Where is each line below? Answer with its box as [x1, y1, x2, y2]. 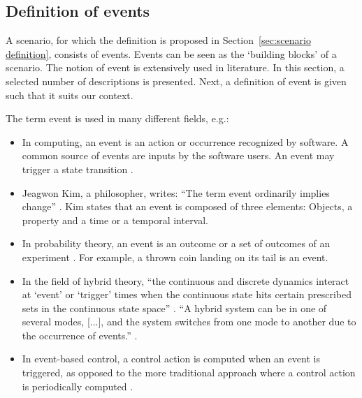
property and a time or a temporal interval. [22, 212, 209, 227]
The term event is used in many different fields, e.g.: [6, 111, 229, 126]
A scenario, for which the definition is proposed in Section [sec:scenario [6, 33, 311, 47]
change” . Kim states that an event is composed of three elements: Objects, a [22, 199, 353, 214]
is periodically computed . [22, 378, 133, 393]
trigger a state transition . [22, 161, 133, 176]
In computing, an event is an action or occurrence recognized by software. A [22, 134, 349, 149]
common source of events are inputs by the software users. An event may [22, 148, 335, 163]
